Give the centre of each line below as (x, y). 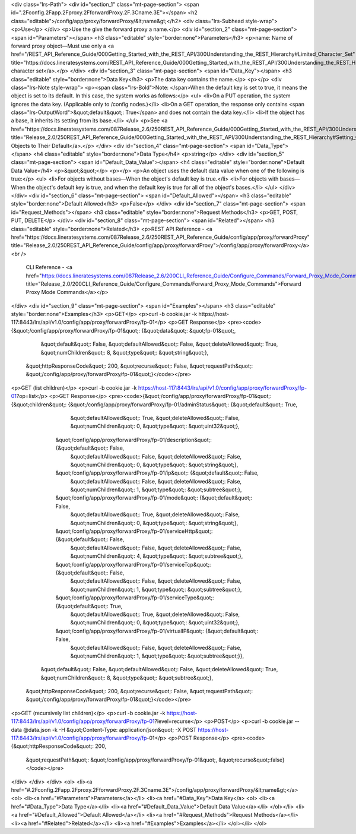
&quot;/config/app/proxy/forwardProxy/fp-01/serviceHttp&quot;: (134, 531)
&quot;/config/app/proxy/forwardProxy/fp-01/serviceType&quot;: (135, 598)
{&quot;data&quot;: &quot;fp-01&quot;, (189, 330)
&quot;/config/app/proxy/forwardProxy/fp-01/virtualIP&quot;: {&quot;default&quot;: (157, 631)
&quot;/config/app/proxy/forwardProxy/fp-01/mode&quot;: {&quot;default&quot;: (154, 498)
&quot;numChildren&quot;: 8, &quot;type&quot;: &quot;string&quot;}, (125, 352)
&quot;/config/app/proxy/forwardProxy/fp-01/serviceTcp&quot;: (133, 564)
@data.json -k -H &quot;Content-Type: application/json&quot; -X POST (110, 729)
